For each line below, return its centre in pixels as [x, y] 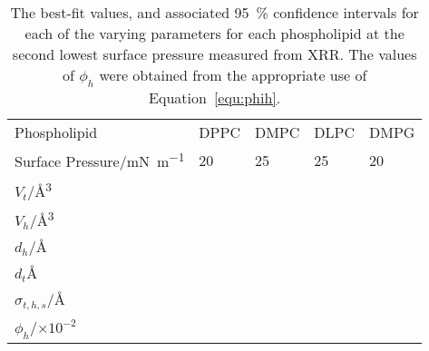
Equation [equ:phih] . [215, 98]
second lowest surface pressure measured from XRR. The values [214, 54]
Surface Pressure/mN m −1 [100, 160]
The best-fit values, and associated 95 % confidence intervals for [214, 12]
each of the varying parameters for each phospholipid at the [214, 33]
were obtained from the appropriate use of [233, 75]
